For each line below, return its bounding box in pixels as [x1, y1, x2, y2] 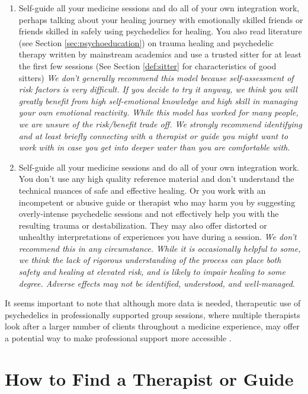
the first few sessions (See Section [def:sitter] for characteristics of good [18, 59, 277, 72]
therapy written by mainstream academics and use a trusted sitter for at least [18, 48, 301, 60]
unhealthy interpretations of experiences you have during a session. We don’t [18, 230, 297, 243]
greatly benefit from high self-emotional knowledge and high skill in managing [18, 94, 297, 107]
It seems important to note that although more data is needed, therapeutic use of [5, 297, 301, 309]
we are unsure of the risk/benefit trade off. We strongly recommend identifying [18, 117, 302, 130]
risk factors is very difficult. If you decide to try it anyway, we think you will [18, 83, 297, 95]
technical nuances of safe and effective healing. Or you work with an [18, 184, 266, 196]
